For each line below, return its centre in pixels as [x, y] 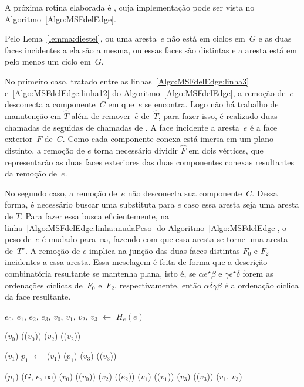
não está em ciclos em [206, 38]
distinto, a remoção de [45, 150]
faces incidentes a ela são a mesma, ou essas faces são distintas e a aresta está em [151, 50]
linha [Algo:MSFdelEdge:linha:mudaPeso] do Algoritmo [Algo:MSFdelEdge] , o [146, 227]
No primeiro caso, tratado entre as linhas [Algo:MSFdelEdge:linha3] [127, 81]
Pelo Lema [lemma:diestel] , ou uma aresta [81, 38]
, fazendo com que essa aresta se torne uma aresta [198, 239]
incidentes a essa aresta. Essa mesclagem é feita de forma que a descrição [136, 262]
